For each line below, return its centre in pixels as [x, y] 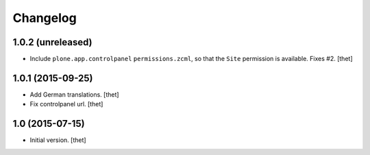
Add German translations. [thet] [74, 94]
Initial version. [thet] [58, 140]
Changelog [45, 18]
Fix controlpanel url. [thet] [66, 104]
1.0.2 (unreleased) [52, 42]
